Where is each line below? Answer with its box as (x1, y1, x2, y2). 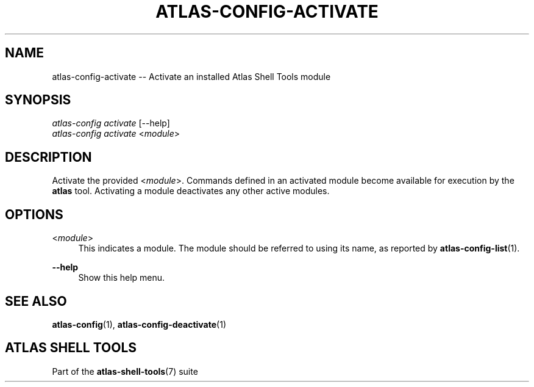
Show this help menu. (78, 272, 165, 283)
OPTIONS (5, 206, 63, 222)
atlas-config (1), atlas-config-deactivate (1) (52, 319, 226, 330)
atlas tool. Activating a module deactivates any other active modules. (52, 186, 330, 197)
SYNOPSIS (5, 92, 71, 108)
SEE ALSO (5, 293, 67, 309)
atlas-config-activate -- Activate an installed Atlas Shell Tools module (52, 71, 331, 82)
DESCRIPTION (5, 149, 92, 165)
